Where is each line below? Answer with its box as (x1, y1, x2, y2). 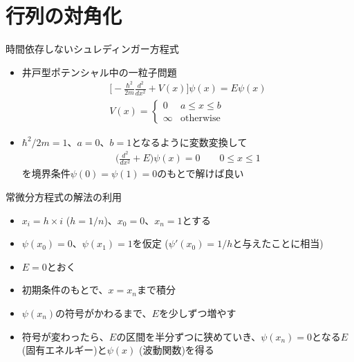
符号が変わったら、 (21, 329, 109, 343)
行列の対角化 (6, 1, 122, 30)
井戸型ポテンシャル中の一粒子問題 (21, 64, 177, 79)
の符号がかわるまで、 (55, 306, 152, 320)
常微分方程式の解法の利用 (6, 190, 122, 204)
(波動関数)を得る (138, 343, 214, 357)
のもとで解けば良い (157, 166, 244, 181)
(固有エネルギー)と (21, 343, 107, 357)
